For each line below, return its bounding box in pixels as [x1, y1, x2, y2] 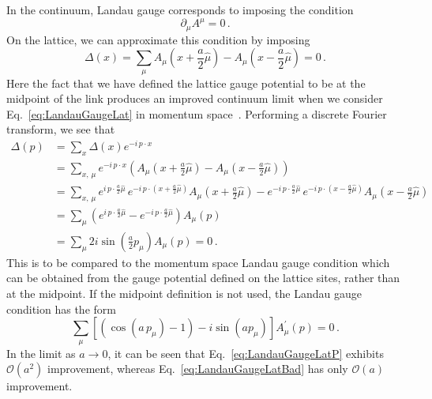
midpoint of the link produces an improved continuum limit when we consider [6, 90, 383, 107]
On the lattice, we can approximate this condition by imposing [6, 31, 310, 47]
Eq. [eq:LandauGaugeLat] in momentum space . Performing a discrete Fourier [6, 105, 387, 122]
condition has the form [6, 300, 116, 317]
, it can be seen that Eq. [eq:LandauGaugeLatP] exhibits [107, 344, 384, 361]
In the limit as [6, 344, 76, 361]
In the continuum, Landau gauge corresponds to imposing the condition [6, 2, 354, 17]
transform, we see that [6, 121, 115, 137]
